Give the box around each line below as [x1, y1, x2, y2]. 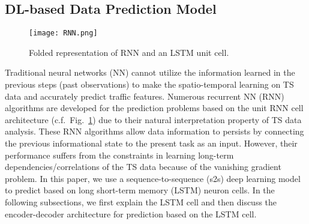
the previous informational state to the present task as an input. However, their [5, 137, 298, 150]
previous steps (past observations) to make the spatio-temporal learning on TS [5, 78, 294, 91]
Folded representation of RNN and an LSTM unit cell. [29, 46, 229, 58]
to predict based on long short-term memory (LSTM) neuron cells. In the [5, 184, 275, 196]
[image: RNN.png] [29, 29, 98, 38]
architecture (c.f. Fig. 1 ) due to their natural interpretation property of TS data [5, 113, 302, 126]
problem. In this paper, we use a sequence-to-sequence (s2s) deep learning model [5, 172, 301, 184]
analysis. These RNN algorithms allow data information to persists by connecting [5, 125, 304, 138]
